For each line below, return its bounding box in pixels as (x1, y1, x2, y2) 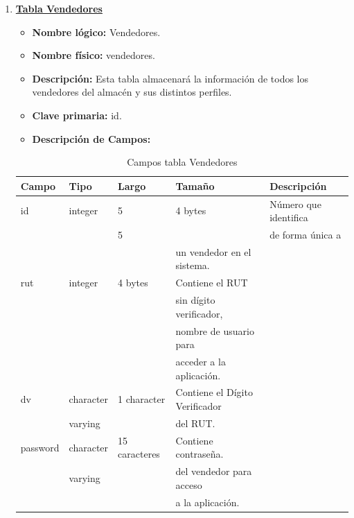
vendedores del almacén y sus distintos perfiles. (32, 85, 232, 99)
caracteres (118, 447, 160, 461)
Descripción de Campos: (32, 131, 151, 146)
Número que (269, 196, 321, 211)
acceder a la (175, 354, 226, 369)
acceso (175, 477, 202, 492)
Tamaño (175, 178, 215, 193)
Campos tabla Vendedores (127, 155, 238, 169)
